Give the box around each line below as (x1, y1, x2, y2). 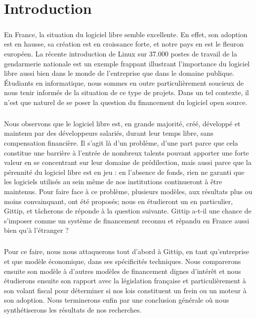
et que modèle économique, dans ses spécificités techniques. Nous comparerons (4, 256, 241, 266)
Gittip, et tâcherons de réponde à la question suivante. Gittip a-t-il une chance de (4, 206, 252, 216)
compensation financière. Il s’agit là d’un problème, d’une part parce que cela (4, 138, 238, 148)
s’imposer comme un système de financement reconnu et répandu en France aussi (4, 215, 250, 225)
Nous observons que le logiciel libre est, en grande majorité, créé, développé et (4, 118, 241, 128)
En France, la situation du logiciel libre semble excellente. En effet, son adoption (4, 29, 248, 39)
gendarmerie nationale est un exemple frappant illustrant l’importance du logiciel (4, 58, 250, 68)
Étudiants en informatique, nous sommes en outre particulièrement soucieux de (4, 77, 244, 88)
